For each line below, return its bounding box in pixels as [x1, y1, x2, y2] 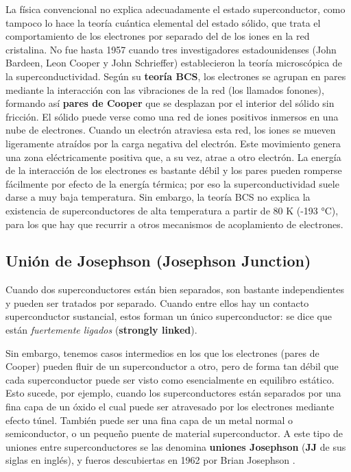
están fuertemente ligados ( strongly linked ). [5, 323, 197, 337]
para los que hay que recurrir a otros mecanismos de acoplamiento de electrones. [5, 216, 343, 231]
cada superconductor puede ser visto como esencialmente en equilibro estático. [5, 372, 335, 386]
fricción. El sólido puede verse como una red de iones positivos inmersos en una [5, 109, 339, 123]
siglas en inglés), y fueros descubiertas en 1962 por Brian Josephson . [5, 453, 295, 467]
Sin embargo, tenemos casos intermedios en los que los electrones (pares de [5, 345, 319, 360]
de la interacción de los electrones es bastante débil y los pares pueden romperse [5, 163, 342, 177]
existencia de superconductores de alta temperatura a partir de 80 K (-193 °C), [5, 203, 339, 217]
